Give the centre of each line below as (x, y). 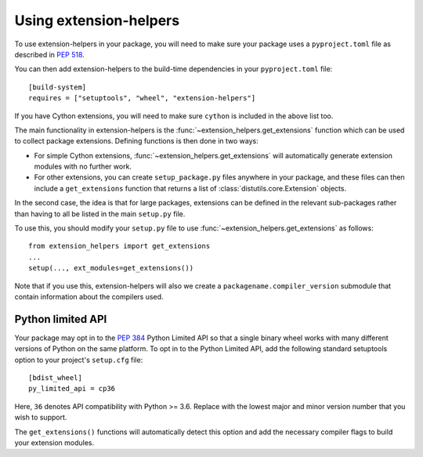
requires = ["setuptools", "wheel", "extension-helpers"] (142, 98)
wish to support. (41, 417)
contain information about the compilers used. (89, 296)
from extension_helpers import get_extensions (119, 246)
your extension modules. (54, 442)
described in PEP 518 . (50, 54)
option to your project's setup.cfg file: (79, 360)
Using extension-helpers (97, 20)
